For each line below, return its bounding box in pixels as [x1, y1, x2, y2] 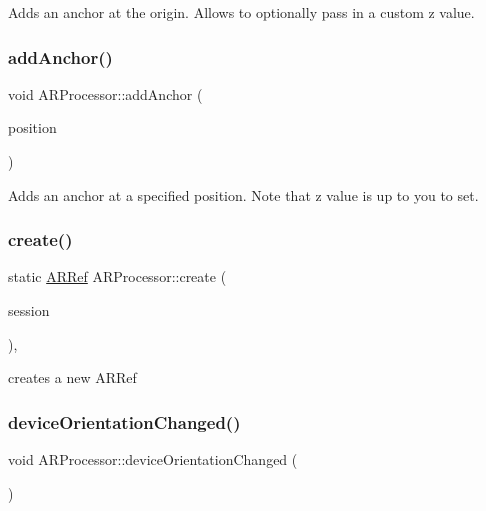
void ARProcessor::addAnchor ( [8, 83, 203, 104]
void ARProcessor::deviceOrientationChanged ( [8, 449, 298, 469]
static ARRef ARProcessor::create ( [8, 266, 227, 287]
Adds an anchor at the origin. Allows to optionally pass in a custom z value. [8, 2, 475, 22]
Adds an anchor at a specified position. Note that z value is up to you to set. [8, 184, 479, 205]
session [8, 300, 50, 320]
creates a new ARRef [8, 367, 137, 388]
